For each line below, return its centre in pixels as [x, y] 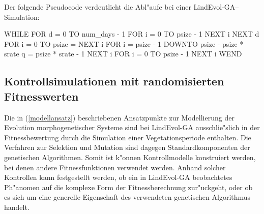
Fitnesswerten [41, 96]
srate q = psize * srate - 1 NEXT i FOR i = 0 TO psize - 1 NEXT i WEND [123, 54]
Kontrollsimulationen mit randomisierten [114, 81]
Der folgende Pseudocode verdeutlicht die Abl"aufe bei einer [98, 7]
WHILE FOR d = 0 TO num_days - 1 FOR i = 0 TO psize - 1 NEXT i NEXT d [132, 34]
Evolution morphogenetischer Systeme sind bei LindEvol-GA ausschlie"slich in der [132, 127]
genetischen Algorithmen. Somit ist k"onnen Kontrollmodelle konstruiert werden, [130, 157]
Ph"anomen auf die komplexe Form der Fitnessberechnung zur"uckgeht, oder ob [128, 187]
